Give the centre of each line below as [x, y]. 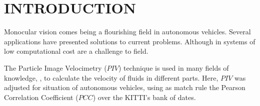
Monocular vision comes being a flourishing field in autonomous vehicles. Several [127, 32]
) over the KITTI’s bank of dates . [144, 97]
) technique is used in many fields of [173, 67]
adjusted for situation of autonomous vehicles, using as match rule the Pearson [125, 87]
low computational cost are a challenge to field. [76, 51]
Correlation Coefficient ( [41, 97]
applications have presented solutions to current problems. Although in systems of [130, 41]
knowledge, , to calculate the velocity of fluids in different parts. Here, [111, 77]
